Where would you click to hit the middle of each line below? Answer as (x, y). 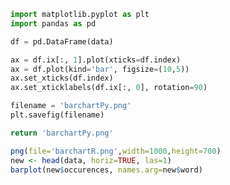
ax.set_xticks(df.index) (62, 78)
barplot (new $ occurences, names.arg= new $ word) (106, 170)
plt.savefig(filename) (57, 115)
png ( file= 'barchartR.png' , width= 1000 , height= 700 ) (116, 151)
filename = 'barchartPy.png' (71, 106)
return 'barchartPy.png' (62, 133)
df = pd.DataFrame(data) (62, 41)
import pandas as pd (53, 23)
